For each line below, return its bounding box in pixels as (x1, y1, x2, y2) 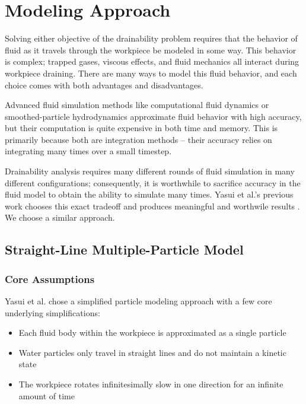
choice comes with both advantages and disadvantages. (5, 78, 203, 91)
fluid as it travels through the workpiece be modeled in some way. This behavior (5, 43, 297, 56)
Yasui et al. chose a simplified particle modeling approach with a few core (5, 295, 272, 307)
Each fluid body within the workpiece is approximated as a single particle (18, 326, 286, 339)
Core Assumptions (5, 271, 95, 286)
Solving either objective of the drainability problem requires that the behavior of (5, 32, 298, 44)
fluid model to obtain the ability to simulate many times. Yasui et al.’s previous (5, 188, 294, 201)
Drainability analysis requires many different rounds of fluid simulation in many (5, 165, 295, 177)
